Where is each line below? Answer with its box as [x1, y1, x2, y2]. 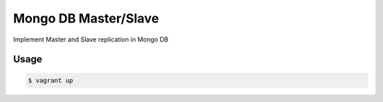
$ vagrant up [28, 76, 74, 84]
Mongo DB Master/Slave [13, 11, 160, 26]
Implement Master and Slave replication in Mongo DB [13, 35, 169, 44]
